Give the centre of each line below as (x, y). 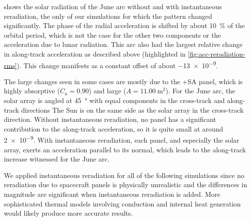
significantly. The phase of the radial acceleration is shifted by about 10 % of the (125, 25)
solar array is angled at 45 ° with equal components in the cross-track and (114, 100)
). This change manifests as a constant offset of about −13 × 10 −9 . (117, 64)
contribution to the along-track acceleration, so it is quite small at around (114, 128)
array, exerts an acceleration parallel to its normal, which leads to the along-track (125, 149)
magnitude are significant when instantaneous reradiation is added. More (112, 194)
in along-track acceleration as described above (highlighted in (95, 53)
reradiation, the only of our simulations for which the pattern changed (108, 16)
